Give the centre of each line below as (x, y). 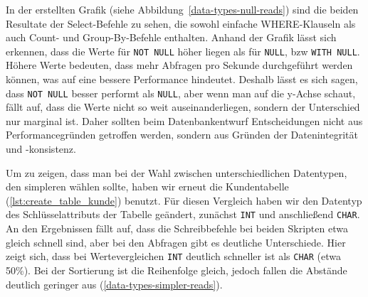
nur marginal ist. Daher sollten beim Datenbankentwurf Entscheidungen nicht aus (184, 120)
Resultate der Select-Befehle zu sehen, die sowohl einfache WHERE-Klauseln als (181, 23)
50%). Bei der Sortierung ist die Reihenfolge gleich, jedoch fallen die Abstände (177, 270)
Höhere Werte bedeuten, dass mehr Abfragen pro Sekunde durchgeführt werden (179, 65)
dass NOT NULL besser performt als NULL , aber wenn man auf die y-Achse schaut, (181, 93)
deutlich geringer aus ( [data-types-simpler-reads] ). (114, 284)
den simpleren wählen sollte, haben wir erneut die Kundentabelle (147, 187)
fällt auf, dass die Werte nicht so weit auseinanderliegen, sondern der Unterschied (183, 107)
